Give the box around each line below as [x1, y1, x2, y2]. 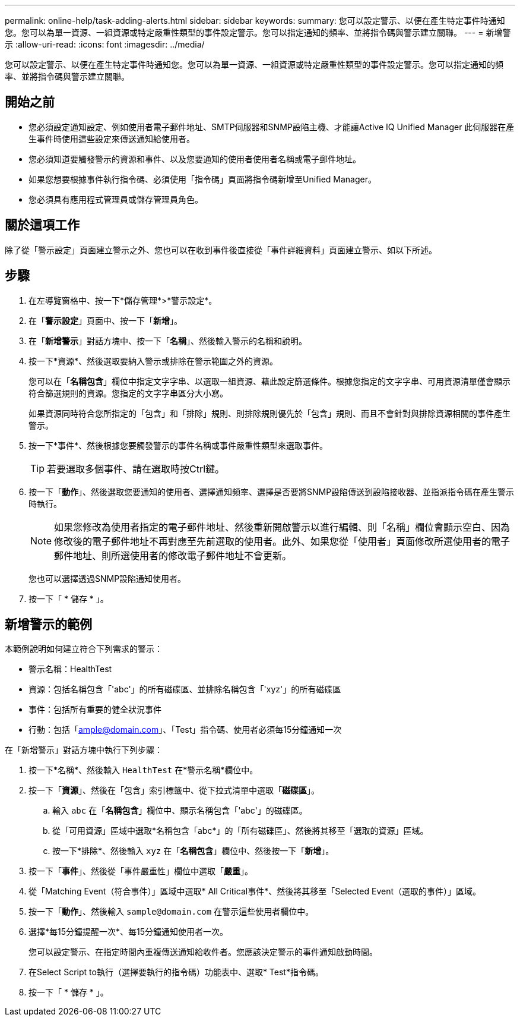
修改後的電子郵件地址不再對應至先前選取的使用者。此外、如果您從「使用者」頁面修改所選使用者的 [54, 535, 492, 547]
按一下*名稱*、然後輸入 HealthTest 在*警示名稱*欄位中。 [28, 765, 258, 776]
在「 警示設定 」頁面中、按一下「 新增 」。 [28, 315, 182, 326]
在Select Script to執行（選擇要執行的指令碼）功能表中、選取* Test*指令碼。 [28, 967, 324, 978]
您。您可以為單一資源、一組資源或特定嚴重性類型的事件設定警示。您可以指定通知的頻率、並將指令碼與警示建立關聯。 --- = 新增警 [5, 27, 511, 37]
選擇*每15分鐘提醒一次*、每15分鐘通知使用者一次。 [28, 927, 229, 937]
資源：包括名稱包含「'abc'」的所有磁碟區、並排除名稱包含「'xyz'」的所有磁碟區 [28, 684, 341, 695]
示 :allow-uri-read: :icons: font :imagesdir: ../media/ [5, 39, 205, 49]
